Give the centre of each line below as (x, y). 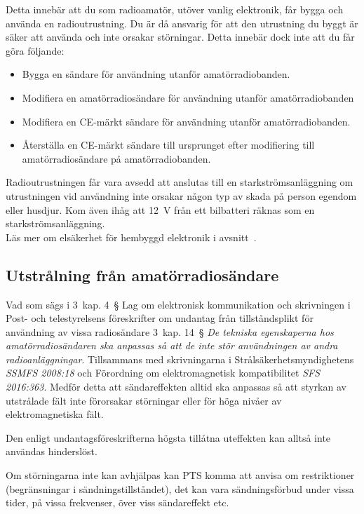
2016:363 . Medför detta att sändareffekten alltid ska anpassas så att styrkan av (176, 387)
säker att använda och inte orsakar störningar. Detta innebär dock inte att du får (180, 37)
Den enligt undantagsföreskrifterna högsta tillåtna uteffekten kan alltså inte (168, 437)
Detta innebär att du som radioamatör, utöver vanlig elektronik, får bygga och (175, 9)
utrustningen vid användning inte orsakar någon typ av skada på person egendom (181, 195)
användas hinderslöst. (52, 451)
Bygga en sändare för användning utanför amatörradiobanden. (156, 74)
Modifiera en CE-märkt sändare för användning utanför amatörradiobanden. (186, 121)
